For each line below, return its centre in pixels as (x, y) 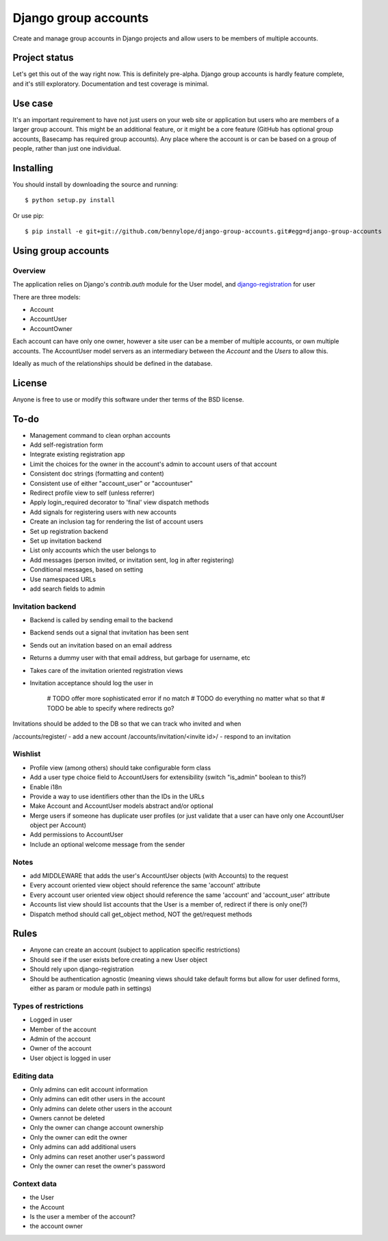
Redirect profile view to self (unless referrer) (92, 493)
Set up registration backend (69, 531)
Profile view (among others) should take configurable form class (120, 767)
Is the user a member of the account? (83, 1216)
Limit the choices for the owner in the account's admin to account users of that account (153, 464)
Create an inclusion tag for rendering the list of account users (116, 521)
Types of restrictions (48, 1006)
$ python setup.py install (70, 200)
